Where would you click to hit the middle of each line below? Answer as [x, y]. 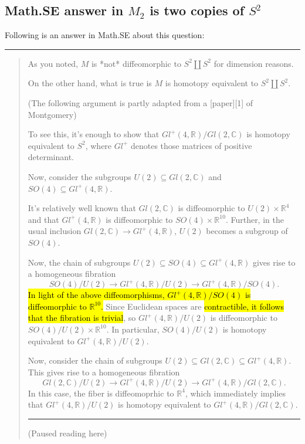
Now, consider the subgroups [79, 176]
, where [99, 145]
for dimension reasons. [254, 63]
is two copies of [197, 10]
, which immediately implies [235, 393]
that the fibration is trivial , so [82, 318]
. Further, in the [255, 219]
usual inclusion [55, 231]
